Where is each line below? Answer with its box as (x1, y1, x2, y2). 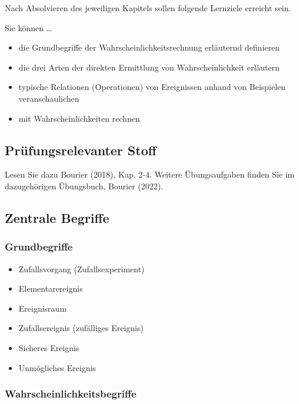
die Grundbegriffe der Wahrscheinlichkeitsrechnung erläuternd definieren (18, 41, 280, 54)
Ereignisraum (18, 302, 67, 314)
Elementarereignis (18, 282, 83, 295)
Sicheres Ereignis (18, 341, 79, 353)
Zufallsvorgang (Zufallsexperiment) (18, 262, 145, 275)
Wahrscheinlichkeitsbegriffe (5, 386, 137, 401)
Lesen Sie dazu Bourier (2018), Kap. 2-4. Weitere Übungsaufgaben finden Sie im (5, 168, 295, 181)
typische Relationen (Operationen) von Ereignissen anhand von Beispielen (18, 81, 286, 93)
